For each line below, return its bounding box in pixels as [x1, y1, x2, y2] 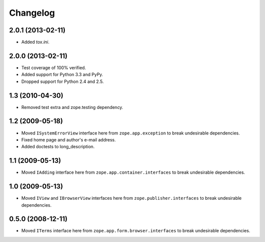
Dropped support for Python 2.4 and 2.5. [21, 79, 104, 84]
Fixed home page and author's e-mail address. [21, 136, 116, 142]
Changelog [9, 7, 55, 18]
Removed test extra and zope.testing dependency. [21, 104, 124, 110]
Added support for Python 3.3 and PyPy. [21, 72, 103, 78]
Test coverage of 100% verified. [21, 64, 86, 71]
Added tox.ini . [21, 39, 50, 45]
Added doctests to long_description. [21, 144, 95, 150]
